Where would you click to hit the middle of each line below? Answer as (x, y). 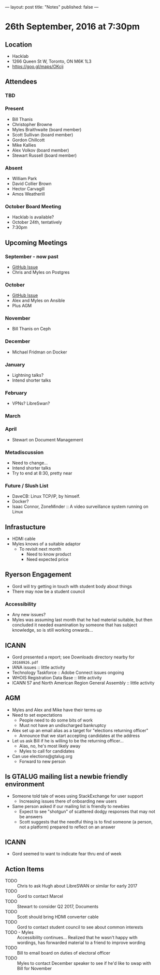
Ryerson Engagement (38, 575)
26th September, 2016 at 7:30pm (73, 27)
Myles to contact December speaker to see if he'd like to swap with (84, 963)
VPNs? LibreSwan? (31, 403)
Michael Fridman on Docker (39, 352)
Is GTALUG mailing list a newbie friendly (66, 777)
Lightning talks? (28, 375)
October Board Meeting (33, 206)
